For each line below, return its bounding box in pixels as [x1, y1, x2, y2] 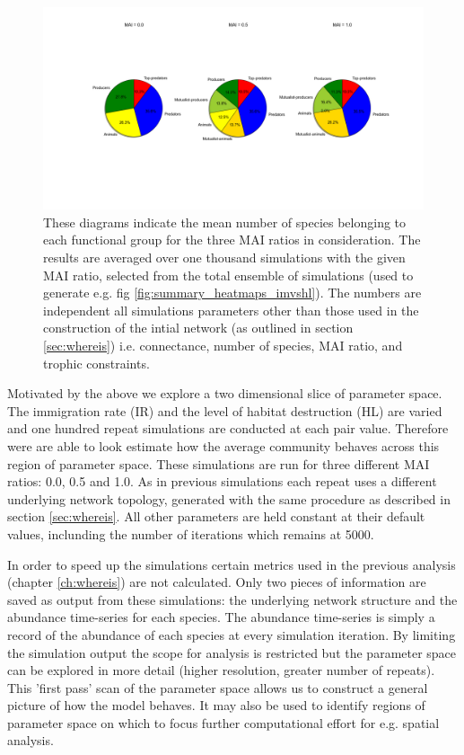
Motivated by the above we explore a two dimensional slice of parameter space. [7, 384, 442, 403]
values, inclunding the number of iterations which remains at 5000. [7, 524, 374, 543]
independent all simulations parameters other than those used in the [43, 300, 419, 319]
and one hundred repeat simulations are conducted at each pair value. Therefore [7, 419, 449, 438]
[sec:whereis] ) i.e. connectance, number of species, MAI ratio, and [43, 336, 403, 354]
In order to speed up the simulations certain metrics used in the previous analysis [7, 555, 456, 573]
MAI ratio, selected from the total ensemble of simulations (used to [43, 265, 414, 284]
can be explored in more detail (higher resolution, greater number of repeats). [7, 661, 435, 679]
